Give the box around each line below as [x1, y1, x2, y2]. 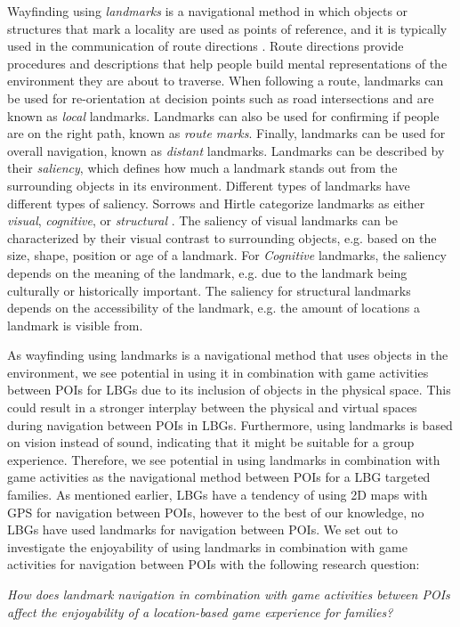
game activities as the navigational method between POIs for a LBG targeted [7, 468, 431, 486]
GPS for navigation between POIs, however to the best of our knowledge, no [7, 502, 424, 521]
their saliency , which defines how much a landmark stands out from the [7, 159, 398, 177]
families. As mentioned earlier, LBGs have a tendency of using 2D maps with [7, 485, 428, 504]
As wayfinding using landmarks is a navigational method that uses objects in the [7, 346, 448, 364]
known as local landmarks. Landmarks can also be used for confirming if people [7, 106, 440, 125]
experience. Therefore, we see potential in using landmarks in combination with [7, 450, 440, 468]
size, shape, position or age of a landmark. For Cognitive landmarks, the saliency [7, 246, 447, 265]
